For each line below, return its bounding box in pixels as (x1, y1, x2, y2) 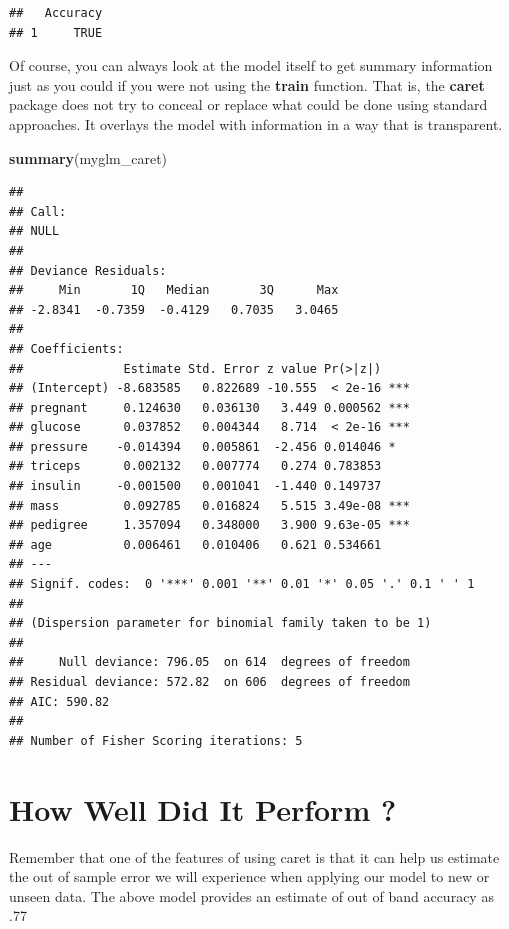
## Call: (9, 204, 67, 219)
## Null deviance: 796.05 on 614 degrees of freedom (9, 655, 410, 670)
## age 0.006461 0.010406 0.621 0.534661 (9, 537, 382, 552)
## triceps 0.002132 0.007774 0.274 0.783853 (9, 459, 382, 474)
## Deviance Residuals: (9, 263, 167, 278)
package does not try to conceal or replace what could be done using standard (9, 94, 488, 115)
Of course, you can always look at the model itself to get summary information (9, 55, 493, 76)
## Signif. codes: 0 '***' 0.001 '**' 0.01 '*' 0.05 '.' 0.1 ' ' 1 (9, 577, 475, 592)
